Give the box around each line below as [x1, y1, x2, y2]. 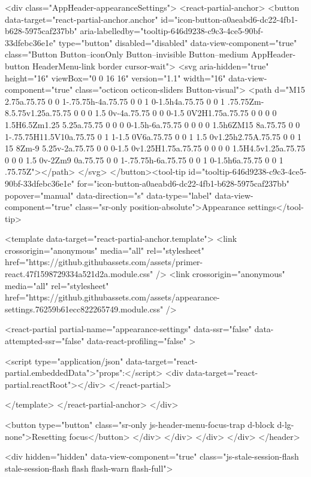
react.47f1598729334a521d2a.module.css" [5, 268, 153, 280]
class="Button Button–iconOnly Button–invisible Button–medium [5, 48, 249, 60]
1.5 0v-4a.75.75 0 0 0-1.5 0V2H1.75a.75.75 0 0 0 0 [95, 107, 277, 119]
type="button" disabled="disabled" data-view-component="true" [59, 36, 297, 48]
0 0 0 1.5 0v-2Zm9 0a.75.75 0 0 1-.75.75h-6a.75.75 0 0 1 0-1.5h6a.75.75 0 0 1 [5, 153, 283, 166]
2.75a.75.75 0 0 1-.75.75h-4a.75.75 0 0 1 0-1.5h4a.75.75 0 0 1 [5, 95, 225, 107]
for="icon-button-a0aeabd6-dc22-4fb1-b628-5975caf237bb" [77, 177, 290, 189]
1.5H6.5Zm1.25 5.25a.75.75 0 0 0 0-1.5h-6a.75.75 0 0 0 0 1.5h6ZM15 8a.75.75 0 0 [5, 118, 300, 130]
